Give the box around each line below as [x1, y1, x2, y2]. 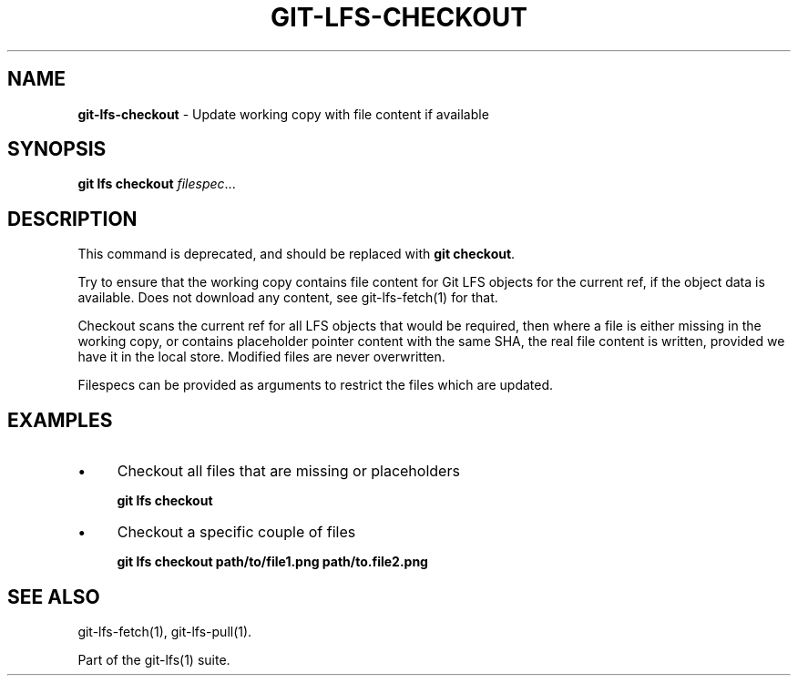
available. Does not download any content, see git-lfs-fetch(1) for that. [77, 290, 498, 306]
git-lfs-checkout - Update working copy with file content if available [77, 106, 489, 122]
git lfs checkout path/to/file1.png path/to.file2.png [117, 554, 428, 570]
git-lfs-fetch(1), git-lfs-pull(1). [77, 623, 252, 639]
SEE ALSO [7, 585, 100, 608]
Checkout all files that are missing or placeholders [117, 462, 460, 481]
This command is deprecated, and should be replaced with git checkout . [77, 246, 516, 262]
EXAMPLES [7, 408, 113, 432]
